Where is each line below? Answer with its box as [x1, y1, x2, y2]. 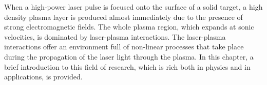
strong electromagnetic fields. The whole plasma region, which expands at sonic [4, 21, 254, 32]
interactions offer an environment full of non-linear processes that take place [4, 41, 244, 52]
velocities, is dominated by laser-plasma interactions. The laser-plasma [4, 31, 226, 42]
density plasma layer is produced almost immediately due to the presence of [4, 11, 243, 22]
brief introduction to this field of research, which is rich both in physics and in [4, 61, 251, 72]
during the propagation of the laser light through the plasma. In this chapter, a [4, 51, 254, 62]
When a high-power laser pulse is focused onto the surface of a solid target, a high [4, 2, 263, 12]
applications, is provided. [4, 71, 83, 82]
